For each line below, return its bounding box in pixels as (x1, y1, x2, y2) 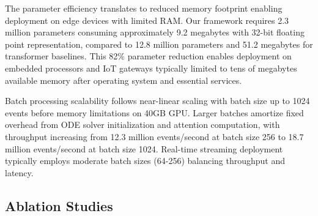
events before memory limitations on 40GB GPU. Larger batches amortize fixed (5, 106, 304, 119)
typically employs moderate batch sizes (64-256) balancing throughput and (5, 154, 286, 167)
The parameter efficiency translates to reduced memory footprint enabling (5, 2, 283, 14)
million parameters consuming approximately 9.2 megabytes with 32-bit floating (5, 26, 305, 39)
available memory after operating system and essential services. (5, 73, 242, 86)
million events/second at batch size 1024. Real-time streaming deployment (5, 142, 283, 155)
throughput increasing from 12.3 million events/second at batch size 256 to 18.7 (5, 130, 304, 143)
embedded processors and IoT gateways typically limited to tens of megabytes (5, 61, 297, 74)
